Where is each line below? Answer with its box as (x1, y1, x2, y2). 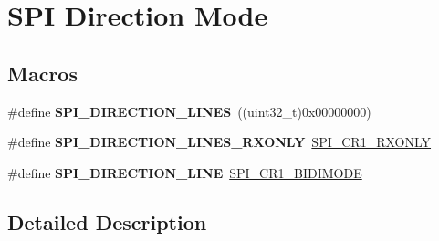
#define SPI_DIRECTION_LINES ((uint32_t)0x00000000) (7, 101, 371, 120)
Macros (7, 58, 78, 87)
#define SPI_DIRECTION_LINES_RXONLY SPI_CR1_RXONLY (7, 132, 432, 152)
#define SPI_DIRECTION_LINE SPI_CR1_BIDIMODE (7, 162, 362, 182)
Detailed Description (7, 207, 207, 236)
